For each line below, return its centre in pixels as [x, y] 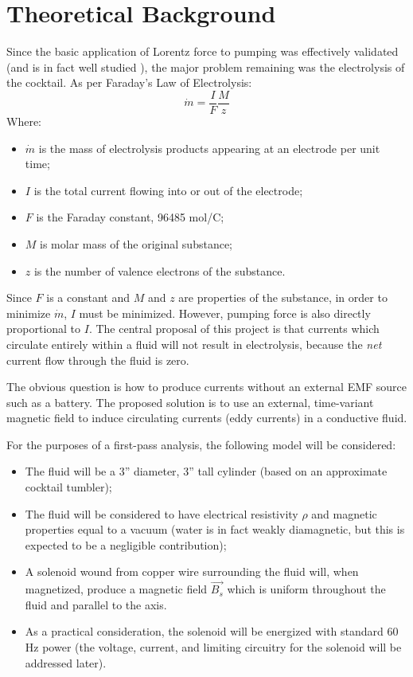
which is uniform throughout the [306, 589]
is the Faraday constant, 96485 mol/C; [130, 217]
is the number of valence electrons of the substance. [160, 270]
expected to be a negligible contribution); [126, 544]
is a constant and [88, 297]
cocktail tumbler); [68, 487]
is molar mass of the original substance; [136, 243]
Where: [24, 121]
